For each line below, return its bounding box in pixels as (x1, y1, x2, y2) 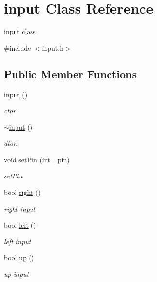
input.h (42, 42, 63, 53)
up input (4, 269, 29, 279)
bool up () (4, 252, 34, 263)
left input (4, 236, 31, 246)
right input (4, 203, 35, 213)
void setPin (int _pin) (4, 154, 70, 164)
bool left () (4, 220, 36, 230)
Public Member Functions (4, 66, 137, 81)
